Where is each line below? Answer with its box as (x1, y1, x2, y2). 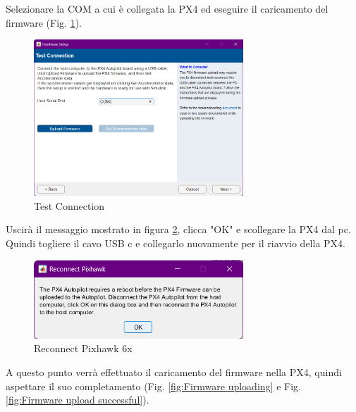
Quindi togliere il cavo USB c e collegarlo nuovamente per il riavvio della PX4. (6, 235, 345, 250)
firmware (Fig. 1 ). (6, 15, 82, 30)
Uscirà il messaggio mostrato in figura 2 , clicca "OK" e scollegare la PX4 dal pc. (6, 222, 351, 237)
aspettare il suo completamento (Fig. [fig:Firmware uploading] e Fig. (6, 378, 301, 393)
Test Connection (34, 198, 105, 213)
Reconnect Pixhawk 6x (34, 341, 133, 356)
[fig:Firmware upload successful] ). (6, 392, 149, 407)
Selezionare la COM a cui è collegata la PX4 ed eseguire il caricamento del (6, 1, 329, 15)
